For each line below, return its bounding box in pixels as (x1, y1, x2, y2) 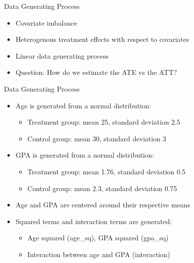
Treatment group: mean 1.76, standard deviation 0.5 (27, 166, 186, 176)
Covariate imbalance (15, 17, 77, 28)
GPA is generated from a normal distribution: (15, 150, 155, 160)
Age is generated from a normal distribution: (15, 100, 151, 110)
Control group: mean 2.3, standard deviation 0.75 (27, 183, 177, 193)
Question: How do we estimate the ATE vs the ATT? (15, 67, 177, 77)
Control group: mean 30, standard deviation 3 (27, 133, 166, 143)
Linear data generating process (15, 50, 109, 61)
